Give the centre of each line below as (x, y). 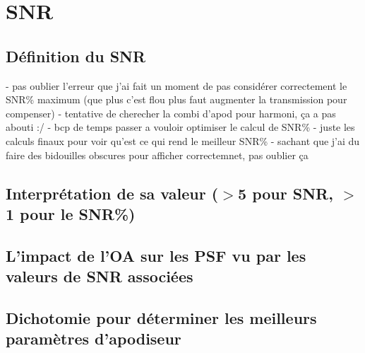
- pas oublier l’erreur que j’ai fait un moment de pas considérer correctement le (176, 85)
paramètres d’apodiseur (94, 338)
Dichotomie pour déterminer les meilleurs (161, 317)
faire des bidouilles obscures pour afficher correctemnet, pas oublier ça (157, 155)
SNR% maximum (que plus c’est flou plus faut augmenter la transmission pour (176, 99)
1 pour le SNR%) (71, 213)
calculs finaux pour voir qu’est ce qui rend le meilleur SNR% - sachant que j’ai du (183, 140)
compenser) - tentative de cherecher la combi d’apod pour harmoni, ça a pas (171, 113)
